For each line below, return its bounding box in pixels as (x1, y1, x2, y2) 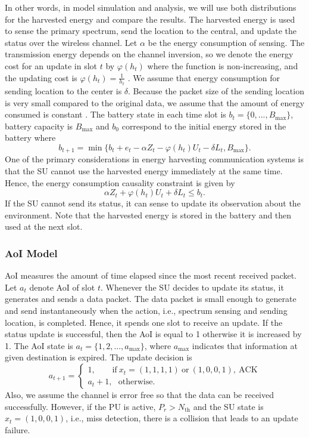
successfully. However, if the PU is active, (5, 400, 156, 412)
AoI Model (5, 245, 58, 260)
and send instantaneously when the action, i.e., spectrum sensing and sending (5, 304, 288, 317)
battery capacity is (5, 119, 73, 132)
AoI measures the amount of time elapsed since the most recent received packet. (5, 269, 296, 282)
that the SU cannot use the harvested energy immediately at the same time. (5, 165, 283, 177)
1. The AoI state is (5, 339, 73, 351)
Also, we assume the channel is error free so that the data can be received (5, 388, 274, 400)
